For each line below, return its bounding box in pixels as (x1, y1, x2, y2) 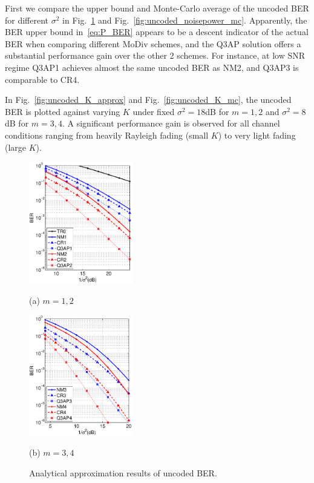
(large (5, 140, 27, 153)
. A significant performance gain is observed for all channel (62, 117, 280, 130)
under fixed (132, 105, 175, 117)
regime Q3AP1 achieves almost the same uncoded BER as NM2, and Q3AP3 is (5, 61, 299, 73)
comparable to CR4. (5, 73, 80, 85)
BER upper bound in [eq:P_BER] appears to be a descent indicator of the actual (5, 25, 309, 38)
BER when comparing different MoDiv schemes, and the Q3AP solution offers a (5, 37, 301, 50)
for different (5, 13, 49, 26)
